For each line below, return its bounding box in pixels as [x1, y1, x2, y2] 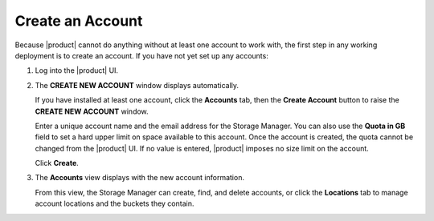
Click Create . [35, 159, 80, 168]
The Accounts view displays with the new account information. [35, 173, 245, 183]
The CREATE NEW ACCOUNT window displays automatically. [35, 80, 240, 90]
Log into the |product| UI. [35, 66, 119, 75]
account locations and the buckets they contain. [35, 199, 194, 208]
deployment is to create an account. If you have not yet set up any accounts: [14, 50, 268, 60]
